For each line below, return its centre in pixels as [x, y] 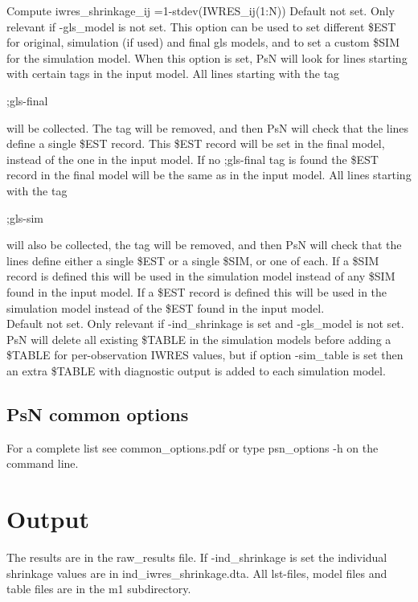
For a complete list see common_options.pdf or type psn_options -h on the [193, 447]
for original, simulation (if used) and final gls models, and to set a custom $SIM [203, 42]
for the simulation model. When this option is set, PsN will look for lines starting [207, 57]
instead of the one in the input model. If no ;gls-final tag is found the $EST [193, 159]
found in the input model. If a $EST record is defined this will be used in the [197, 291]
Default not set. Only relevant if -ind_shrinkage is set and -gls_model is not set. [205, 324]
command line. [43, 463]
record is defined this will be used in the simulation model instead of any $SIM [201, 276]
